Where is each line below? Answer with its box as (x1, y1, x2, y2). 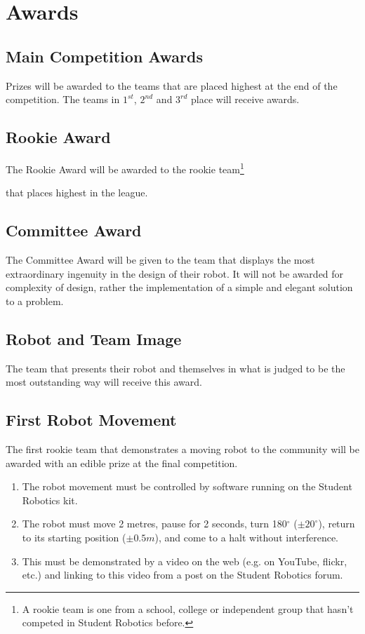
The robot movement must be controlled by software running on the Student (22, 479, 352, 494)
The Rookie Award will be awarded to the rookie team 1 (6, 159, 244, 176)
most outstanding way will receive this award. (6, 375, 202, 389)
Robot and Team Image (6, 328, 182, 349)
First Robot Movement (6, 409, 177, 431)
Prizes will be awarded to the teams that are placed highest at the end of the (6, 78, 338, 93)
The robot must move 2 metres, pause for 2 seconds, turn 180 (22, 516, 287, 531)
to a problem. (6, 293, 64, 308)
